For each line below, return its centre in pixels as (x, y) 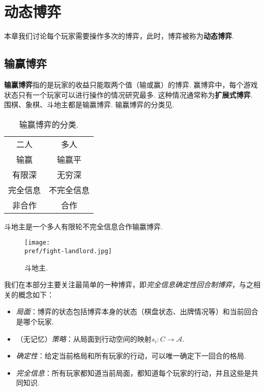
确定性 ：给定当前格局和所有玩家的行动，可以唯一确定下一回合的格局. (131, 356)
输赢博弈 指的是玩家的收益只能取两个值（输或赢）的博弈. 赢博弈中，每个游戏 (131, 84)
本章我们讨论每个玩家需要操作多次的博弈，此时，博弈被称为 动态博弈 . (119, 36)
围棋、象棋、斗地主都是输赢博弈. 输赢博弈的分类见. (89, 104)
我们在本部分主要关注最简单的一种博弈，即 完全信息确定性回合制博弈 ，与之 (129, 284)
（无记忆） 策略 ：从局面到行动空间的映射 (84, 338)
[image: (37, 243)
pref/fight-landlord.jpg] (68, 251)
